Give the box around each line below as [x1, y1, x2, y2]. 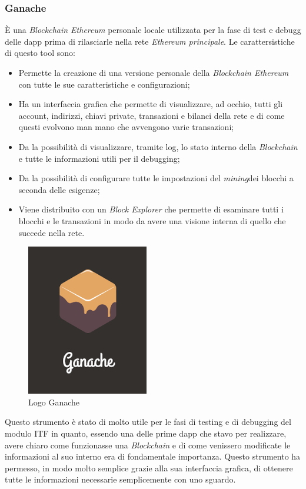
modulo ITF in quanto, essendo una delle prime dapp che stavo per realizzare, [5, 427, 287, 439]
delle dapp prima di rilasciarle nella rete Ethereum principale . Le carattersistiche [5, 35, 295, 47]
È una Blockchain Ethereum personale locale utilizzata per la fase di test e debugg [5, 24, 301, 36]
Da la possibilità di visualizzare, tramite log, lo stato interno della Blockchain [18, 140, 298, 152]
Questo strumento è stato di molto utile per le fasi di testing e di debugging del [5, 415, 291, 428]
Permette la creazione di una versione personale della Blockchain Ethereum [18, 66, 289, 78]
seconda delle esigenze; [18, 183, 100, 195]
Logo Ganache [28, 395, 80, 408]
